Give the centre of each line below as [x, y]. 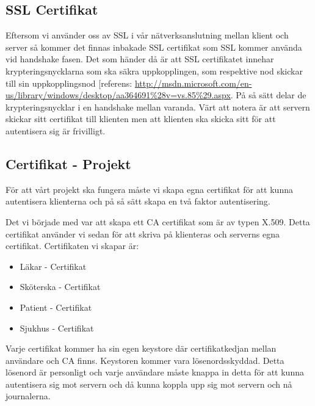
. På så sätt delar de [268, 95]
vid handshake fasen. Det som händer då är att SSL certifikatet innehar [140, 59]
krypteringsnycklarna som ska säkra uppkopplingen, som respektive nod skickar [154, 71]
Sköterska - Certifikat [60, 287]
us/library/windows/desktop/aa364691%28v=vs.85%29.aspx [118, 95]
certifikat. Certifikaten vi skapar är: [72, 246]
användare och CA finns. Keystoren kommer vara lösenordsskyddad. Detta [145, 360]
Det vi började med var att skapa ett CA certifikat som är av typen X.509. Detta [158, 221]
